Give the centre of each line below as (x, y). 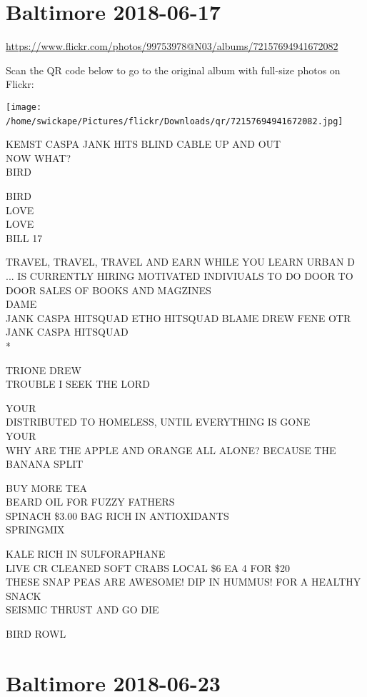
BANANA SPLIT (45, 464)
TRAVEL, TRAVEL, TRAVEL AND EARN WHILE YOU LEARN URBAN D (180, 262)
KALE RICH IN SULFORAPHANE (86, 554)
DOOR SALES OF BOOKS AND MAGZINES (109, 290)
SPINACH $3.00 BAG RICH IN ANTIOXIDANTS (117, 515)
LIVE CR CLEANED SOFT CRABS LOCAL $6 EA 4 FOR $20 (148, 567)
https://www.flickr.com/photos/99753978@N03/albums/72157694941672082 (172, 46)
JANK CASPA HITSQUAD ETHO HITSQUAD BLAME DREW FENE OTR (179, 317)
